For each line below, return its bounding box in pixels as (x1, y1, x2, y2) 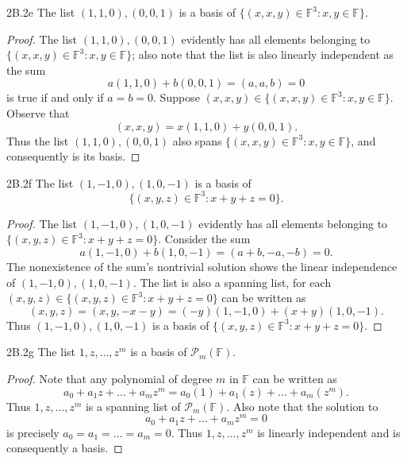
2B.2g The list (6, 343, 75, 360)
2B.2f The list (6, 174, 74, 191)
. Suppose (153, 89, 200, 106)
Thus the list (6, 132, 69, 149)
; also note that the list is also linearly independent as (132, 46, 394, 63)
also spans (172, 132, 222, 149)
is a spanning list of (85, 397, 181, 414)
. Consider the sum (158, 230, 251, 247)
